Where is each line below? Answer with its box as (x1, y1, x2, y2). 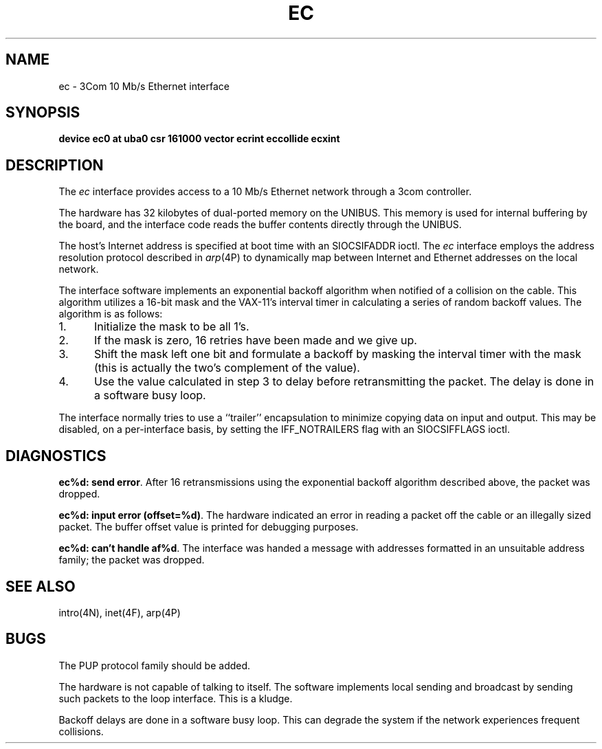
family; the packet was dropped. (58, 554, 205, 566)
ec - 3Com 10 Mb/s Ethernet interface (58, 80, 230, 92)
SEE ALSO (5, 577, 76, 595)
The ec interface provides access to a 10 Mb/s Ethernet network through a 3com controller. (58, 186, 472, 198)
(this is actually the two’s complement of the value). (93, 361, 360, 375)
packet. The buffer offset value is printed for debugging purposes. (58, 521, 359, 533)
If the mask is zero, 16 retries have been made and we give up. (93, 333, 417, 348)
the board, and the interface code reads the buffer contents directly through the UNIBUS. (58, 219, 462, 231)
